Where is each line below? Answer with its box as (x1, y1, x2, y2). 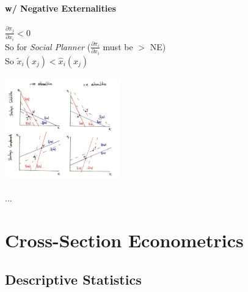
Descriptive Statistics (5, 269, 142, 288)
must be (103, 40, 133, 53)
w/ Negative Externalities (5, 1, 116, 14)
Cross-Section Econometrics (5, 228, 244, 253)
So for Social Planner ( (5, 40, 91, 53)
